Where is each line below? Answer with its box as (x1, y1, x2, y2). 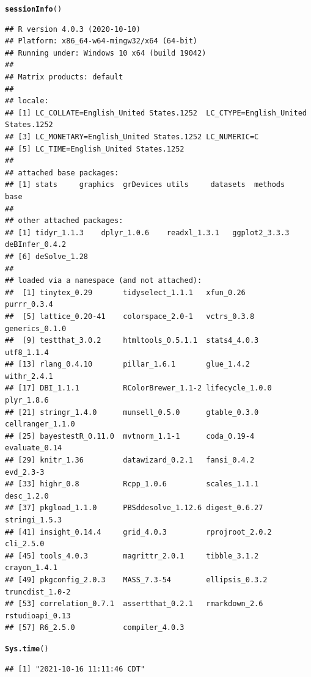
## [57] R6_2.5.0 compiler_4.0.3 (5, 623, 185, 632)
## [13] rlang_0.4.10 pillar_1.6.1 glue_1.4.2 (5, 360, 250, 369)
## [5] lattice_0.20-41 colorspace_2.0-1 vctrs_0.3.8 (5, 312, 255, 321)
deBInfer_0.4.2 (5, 240, 67, 249)
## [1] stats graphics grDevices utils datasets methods (5, 180, 285, 189)
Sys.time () (5, 644, 49, 653)
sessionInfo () (5, 5, 62, 13)
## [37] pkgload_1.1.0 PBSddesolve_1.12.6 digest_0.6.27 (5, 503, 263, 513)
